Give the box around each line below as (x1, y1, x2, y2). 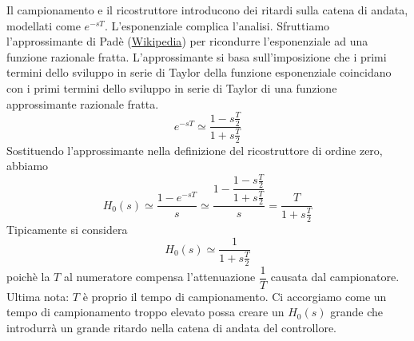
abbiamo (6, 157, 49, 174)
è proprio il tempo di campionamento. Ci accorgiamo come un (82, 287, 387, 304)
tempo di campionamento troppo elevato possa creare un (6, 303, 285, 320)
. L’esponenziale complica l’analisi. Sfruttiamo (104, 17, 330, 34)
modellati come (6, 17, 81, 34)
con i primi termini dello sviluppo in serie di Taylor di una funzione (6, 79, 337, 96)
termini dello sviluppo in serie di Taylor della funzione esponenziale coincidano (6, 64, 392, 81)
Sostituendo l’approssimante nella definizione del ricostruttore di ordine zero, (6, 141, 383, 158)
